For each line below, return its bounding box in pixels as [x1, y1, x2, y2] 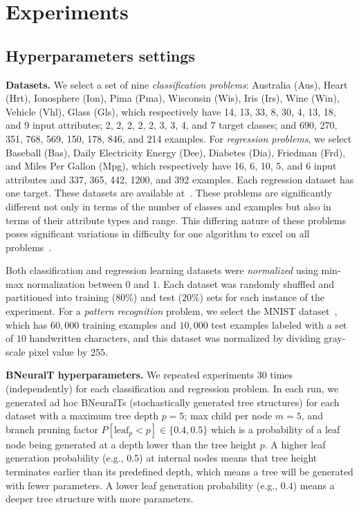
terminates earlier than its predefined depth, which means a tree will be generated [6, 464, 353, 479]
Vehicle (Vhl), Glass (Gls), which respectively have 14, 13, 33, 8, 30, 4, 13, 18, [6, 104, 336, 118]
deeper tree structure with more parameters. [6, 491, 194, 506]
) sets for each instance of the [199, 290, 324, 304]
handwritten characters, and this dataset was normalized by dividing [29, 331, 321, 345]
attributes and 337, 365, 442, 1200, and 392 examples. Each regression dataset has [6, 172, 354, 186]
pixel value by [28, 344, 88, 358]
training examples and [82, 317, 176, 331]
